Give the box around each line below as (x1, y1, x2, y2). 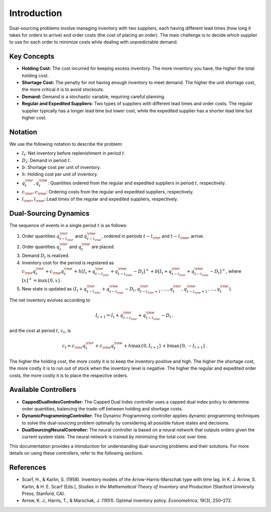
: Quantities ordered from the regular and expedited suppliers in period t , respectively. (48, 180, 226, 186)
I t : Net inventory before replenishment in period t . (22, 150, 125, 158)
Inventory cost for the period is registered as (22, 259, 114, 266)
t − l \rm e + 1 (186, 289, 208, 295)
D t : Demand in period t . (22, 157, 71, 164)
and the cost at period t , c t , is (9, 328, 71, 335)
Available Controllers (9, 385, 77, 394)
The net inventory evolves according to (9, 297, 90, 303)
